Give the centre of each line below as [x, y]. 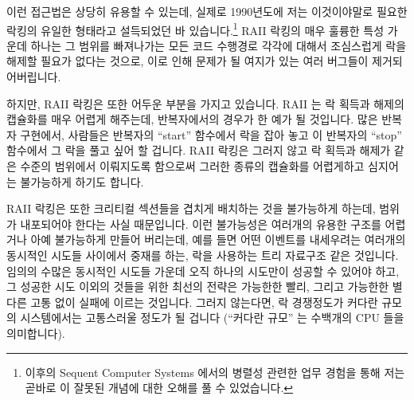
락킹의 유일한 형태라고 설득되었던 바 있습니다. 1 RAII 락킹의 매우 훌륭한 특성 [195, 29]
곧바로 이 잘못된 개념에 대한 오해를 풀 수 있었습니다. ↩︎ [159, 388]
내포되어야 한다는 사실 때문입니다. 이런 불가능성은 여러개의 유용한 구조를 [201, 224]
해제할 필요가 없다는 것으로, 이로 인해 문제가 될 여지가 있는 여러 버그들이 [187, 61]
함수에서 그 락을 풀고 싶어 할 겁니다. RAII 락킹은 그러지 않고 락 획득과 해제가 [199, 150]
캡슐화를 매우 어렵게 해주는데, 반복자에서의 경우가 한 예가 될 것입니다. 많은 [192, 119]
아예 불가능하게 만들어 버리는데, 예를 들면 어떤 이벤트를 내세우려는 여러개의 [218, 239]
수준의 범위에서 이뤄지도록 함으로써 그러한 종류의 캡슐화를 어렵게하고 [192, 166]
